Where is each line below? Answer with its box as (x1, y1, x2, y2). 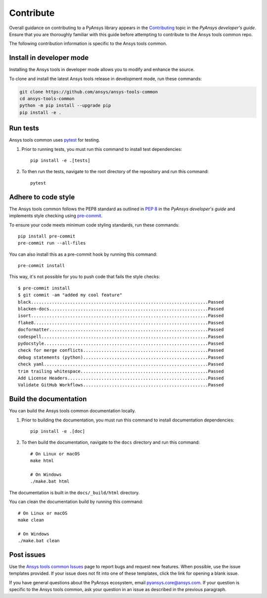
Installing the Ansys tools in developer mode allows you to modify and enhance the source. (9, 67, 195, 73)
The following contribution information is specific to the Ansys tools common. (9, 41, 168, 46)
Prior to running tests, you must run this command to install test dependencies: (21, 146, 182, 152)
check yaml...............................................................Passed (18, 362, 224, 367)
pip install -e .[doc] (30, 428, 86, 434)
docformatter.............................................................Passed (18, 327, 224, 332)
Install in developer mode (9, 53, 89, 62)
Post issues (9, 551, 46, 559)
